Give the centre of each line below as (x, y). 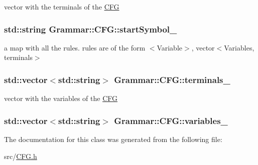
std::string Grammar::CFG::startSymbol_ (91, 29)
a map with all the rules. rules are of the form (75, 47)
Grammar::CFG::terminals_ (172, 79)
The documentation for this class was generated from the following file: (113, 139)
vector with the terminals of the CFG (62, 6)
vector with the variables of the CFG (61, 98)
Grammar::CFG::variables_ (171, 120)
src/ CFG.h (21, 156)
